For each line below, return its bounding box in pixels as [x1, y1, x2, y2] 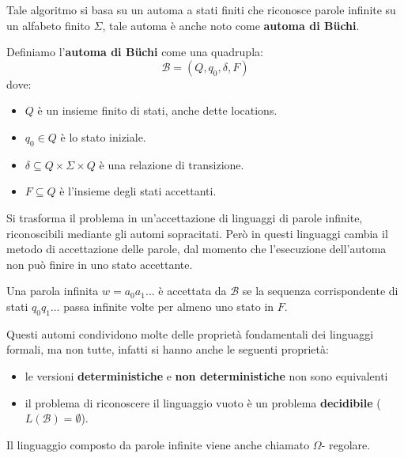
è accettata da [158, 282, 227, 299]
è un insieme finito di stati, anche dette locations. [37, 102, 278, 119]
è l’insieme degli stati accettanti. [59, 183, 217, 199]
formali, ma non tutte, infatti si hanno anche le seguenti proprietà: [6, 341, 329, 358]
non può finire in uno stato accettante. [6, 255, 193, 272]
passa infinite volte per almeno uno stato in [63, 297, 274, 314]
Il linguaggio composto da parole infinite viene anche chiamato [6, 436, 310, 452]
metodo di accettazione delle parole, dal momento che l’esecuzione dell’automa [6, 240, 387, 257]
